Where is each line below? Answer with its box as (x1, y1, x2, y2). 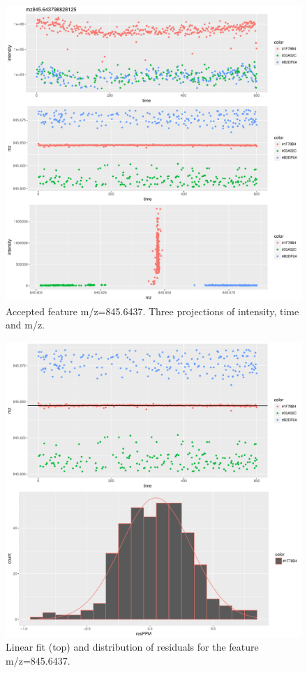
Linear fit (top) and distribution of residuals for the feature (6, 640, 259, 654)
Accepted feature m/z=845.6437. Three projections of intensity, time (6, 303, 299, 318)
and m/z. (6, 317, 45, 332)
